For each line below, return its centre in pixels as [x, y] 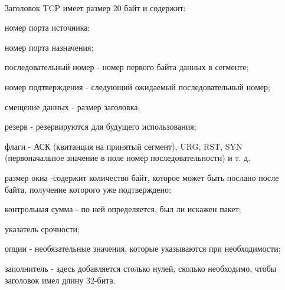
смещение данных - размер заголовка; [73, 106]
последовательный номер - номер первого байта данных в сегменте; [127, 67]
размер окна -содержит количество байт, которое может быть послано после [142, 177]
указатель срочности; [42, 228]
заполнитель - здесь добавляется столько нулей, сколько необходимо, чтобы [141, 268]
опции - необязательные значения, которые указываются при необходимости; [143, 248]
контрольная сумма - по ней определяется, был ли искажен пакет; [123, 209]
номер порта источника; [47, 27]
